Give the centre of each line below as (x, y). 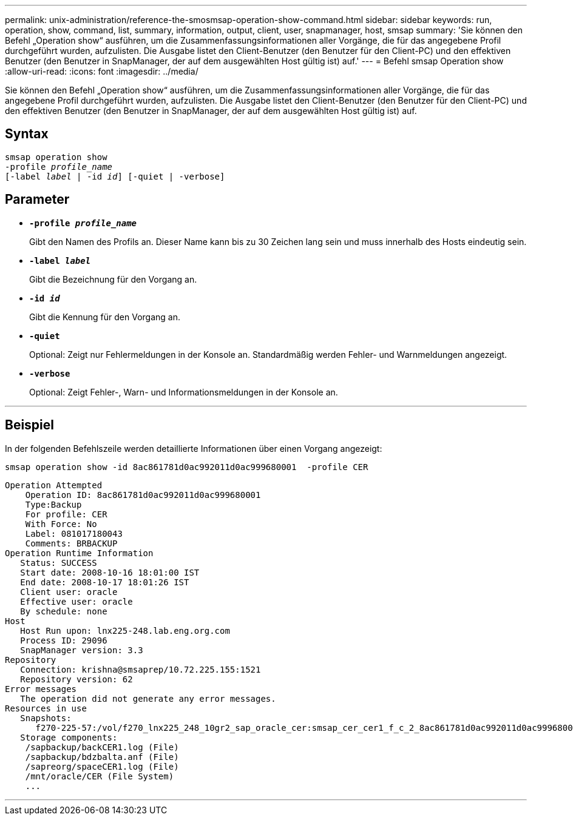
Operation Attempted (54, 485)
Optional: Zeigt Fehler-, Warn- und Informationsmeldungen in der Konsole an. (184, 392)
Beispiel (29, 425)
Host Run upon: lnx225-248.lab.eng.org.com (125, 630)
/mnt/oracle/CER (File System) (100, 776)
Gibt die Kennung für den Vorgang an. (105, 317)
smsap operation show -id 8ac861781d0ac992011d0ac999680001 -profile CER (187, 467)
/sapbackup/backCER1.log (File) (102, 747)
